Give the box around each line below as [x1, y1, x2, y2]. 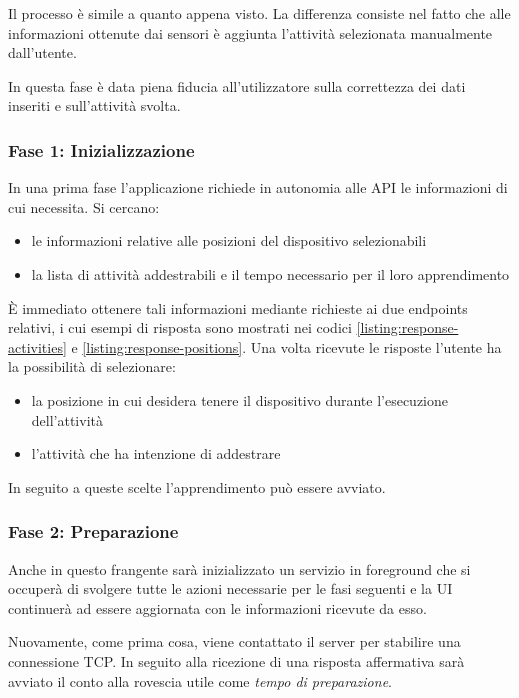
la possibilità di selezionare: [8, 356, 176, 377]
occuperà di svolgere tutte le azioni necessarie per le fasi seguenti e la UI [8, 578, 453, 599]
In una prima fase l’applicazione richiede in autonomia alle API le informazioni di [8, 177, 508, 198]
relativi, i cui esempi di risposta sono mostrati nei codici [8, 317, 352, 338]
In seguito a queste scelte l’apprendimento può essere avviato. [8, 476, 386, 497]
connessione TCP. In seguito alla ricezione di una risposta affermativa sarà [8, 650, 465, 671]
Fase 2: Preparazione [8, 519, 179, 544]
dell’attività [31, 409, 103, 430]
